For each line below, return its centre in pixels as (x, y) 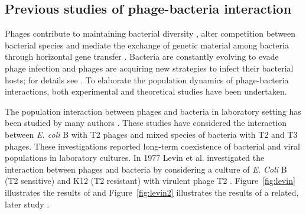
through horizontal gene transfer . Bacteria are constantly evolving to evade (142, 56)
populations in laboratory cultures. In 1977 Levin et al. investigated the (135, 158)
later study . (27, 204)
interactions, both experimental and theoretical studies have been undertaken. (146, 91)
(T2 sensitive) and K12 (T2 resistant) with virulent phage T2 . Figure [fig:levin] (150, 181)
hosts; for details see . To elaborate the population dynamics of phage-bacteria (147, 80)
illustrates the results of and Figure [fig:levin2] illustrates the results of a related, (152, 192)
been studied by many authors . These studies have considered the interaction (146, 123)
